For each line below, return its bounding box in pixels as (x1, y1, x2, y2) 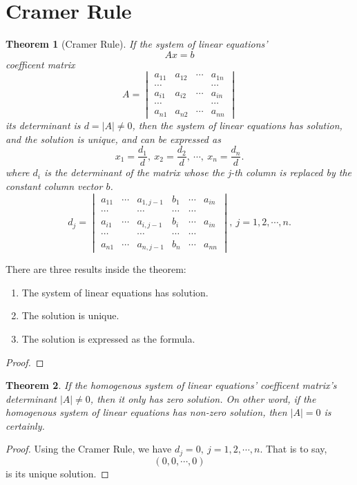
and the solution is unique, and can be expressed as (6, 131, 221, 146)
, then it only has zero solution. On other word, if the (90, 391, 316, 406)
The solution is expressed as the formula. (21, 331, 195, 345)
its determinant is (6, 118, 81, 132)
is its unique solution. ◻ (6, 466, 109, 480)
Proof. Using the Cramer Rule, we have (6, 441, 172, 456)
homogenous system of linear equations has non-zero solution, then (6, 405, 287, 419)
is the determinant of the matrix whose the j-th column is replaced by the (44, 165, 352, 180)
